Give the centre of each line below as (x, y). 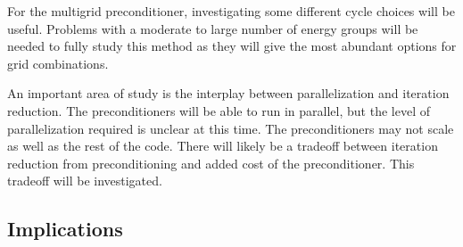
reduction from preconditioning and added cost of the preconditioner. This (211, 163)
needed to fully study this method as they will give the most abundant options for (232, 46)
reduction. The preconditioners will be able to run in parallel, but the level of (219, 110)
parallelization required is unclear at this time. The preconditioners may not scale (231, 128)
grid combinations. (58, 63)
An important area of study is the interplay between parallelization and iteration (228, 93)
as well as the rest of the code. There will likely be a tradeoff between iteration (223, 146)
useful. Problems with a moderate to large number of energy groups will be (213, 28)
